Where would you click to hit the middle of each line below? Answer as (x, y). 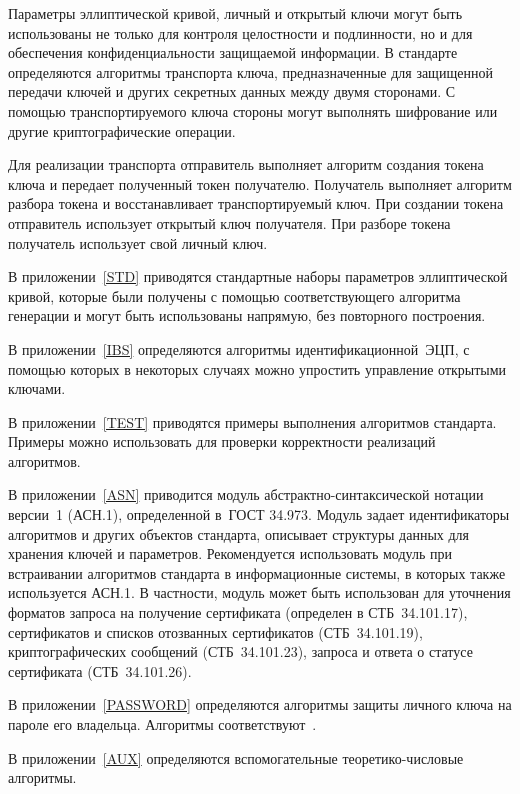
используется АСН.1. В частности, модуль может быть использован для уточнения (259, 592)
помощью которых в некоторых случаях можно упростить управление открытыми (257, 368)
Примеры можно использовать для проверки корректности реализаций (222, 441)
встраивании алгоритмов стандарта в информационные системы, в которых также (257, 572)
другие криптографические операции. (122, 130)
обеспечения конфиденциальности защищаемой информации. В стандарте (233, 52)
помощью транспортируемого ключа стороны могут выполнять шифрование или (253, 110)
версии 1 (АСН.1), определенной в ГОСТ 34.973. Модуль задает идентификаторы (259, 514)
